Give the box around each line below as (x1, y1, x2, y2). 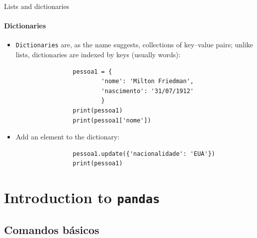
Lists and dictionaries (4, 1, 70, 11)
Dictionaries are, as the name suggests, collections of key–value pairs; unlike (15, 39, 254, 50)
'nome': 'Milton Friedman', (101, 78, 194, 85)
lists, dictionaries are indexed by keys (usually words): (15, 49, 180, 60)
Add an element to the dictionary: (15, 131, 120, 142)
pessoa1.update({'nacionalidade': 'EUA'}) (73, 150, 215, 157)
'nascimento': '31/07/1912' (101, 87, 194, 95)
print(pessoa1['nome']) (73, 117, 151, 124)
